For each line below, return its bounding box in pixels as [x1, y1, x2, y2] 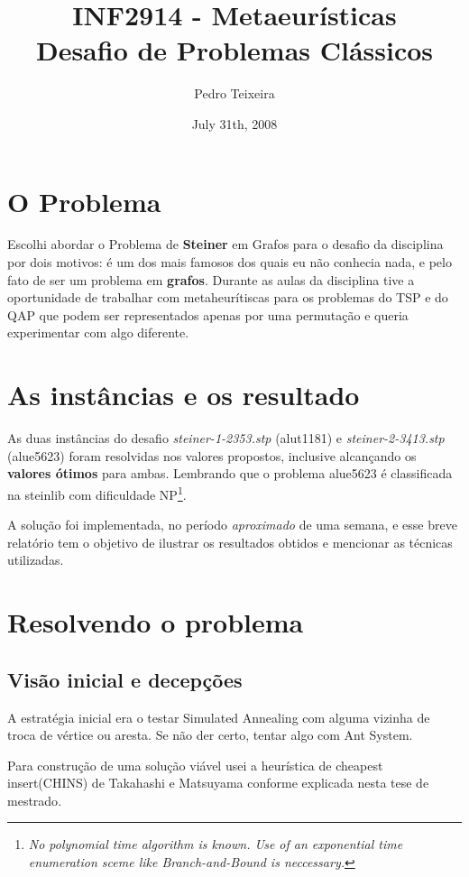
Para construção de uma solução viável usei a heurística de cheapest [7, 755, 383, 774]
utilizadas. [7, 550, 64, 569]
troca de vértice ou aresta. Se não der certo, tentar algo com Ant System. [7, 725, 413, 744]
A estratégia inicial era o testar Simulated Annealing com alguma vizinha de [7, 707, 430, 726]
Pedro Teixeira [194, 84, 275, 103]
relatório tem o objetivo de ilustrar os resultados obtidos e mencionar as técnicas [7, 532, 453, 551]
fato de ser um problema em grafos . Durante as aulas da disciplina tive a [7, 270, 415, 289]
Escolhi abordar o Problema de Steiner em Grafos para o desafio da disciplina [7, 235, 444, 254]
